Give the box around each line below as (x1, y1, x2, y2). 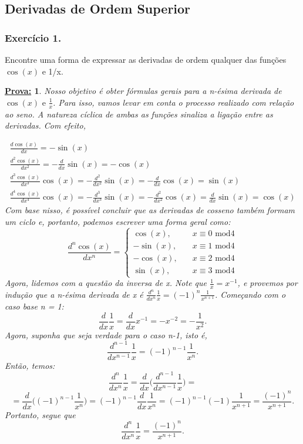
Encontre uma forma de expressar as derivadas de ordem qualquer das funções (5, 53, 287, 65)
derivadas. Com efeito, (5, 119, 86, 132)
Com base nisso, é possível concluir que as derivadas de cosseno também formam (5, 204, 295, 216)
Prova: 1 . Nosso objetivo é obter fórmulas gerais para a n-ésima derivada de (5, 85, 282, 97)
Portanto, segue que (5, 408, 76, 421)
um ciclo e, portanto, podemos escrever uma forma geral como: (5, 215, 231, 227)
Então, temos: (5, 359, 55, 371)
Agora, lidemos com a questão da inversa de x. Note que (5, 277, 207, 289)
